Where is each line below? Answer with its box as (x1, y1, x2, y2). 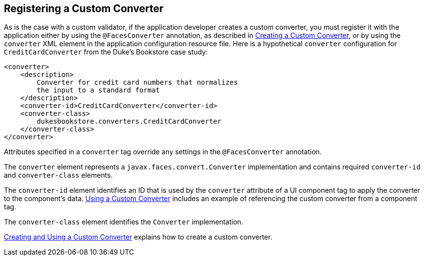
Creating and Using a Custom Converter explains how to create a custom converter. (4, 233, 273, 241)
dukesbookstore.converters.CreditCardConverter (37, 117, 221, 126)
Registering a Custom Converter (4, 2, 164, 15)
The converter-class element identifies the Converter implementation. (4, 218, 243, 226)
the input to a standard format (37, 86, 160, 94)
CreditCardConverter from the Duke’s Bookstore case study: (4, 48, 208, 56)
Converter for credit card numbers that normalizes (37, 78, 238, 87)
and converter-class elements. (4, 171, 113, 180)
